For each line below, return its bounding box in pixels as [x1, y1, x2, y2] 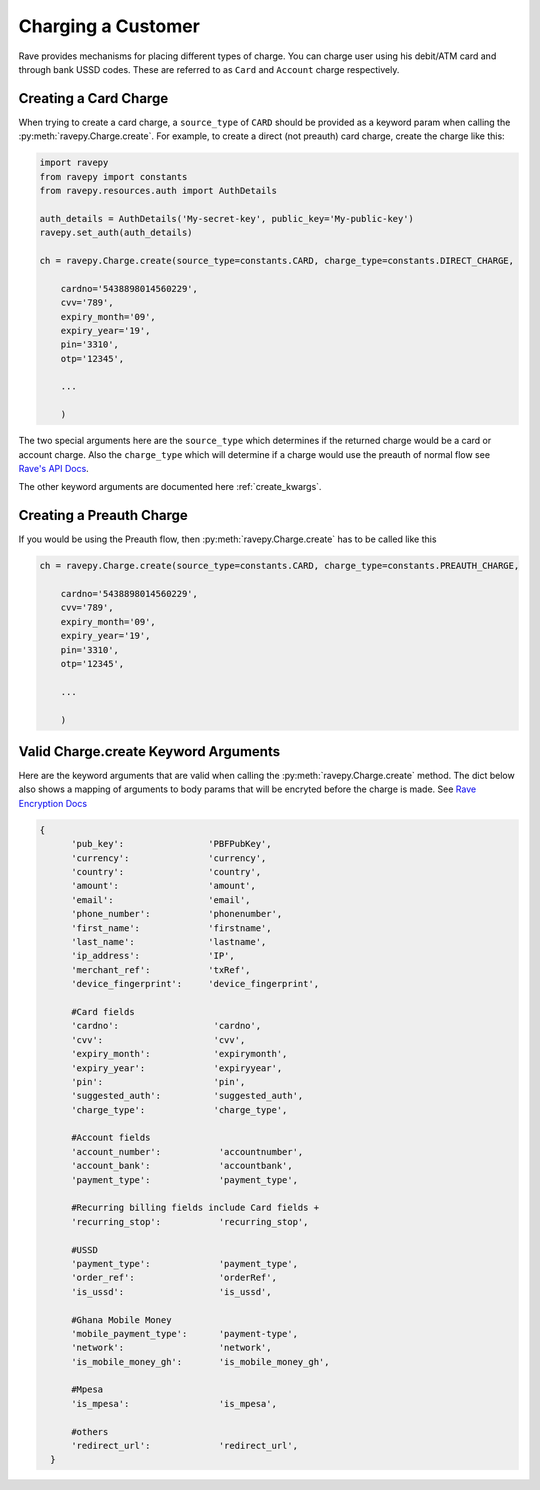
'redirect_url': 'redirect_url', [71, 1440, 299, 1452]
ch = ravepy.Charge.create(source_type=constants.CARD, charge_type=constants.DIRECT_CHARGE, [39, 255, 515, 266]
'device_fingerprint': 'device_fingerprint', [71, 978, 320, 990]
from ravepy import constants [39, 171, 188, 182]
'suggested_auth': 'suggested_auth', [71, 1090, 304, 1102]
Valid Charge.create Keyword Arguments [18, 743, 280, 760]
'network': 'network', [71, 1342, 272, 1354]
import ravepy [39, 157, 109, 169]
